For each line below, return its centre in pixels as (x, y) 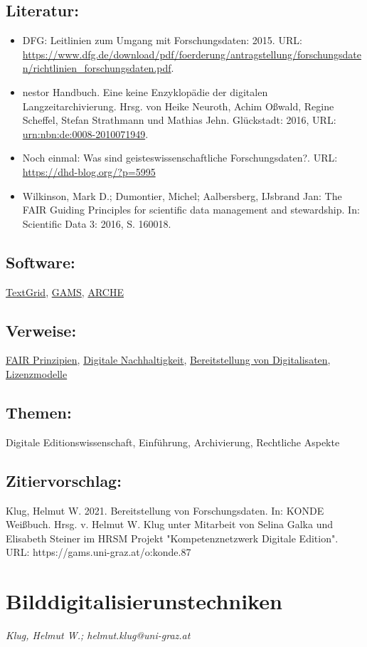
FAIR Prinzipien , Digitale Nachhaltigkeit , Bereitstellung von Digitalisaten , (168, 360)
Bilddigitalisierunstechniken (144, 601)
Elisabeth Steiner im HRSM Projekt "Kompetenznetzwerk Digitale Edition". (172, 538)
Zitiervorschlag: (64, 480)
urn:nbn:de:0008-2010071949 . (85, 133)
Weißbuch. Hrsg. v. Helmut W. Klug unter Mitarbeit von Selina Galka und (170, 524)
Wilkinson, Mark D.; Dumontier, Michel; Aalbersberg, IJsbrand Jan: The (182, 195)
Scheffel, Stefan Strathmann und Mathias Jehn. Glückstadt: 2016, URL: (179, 120)
